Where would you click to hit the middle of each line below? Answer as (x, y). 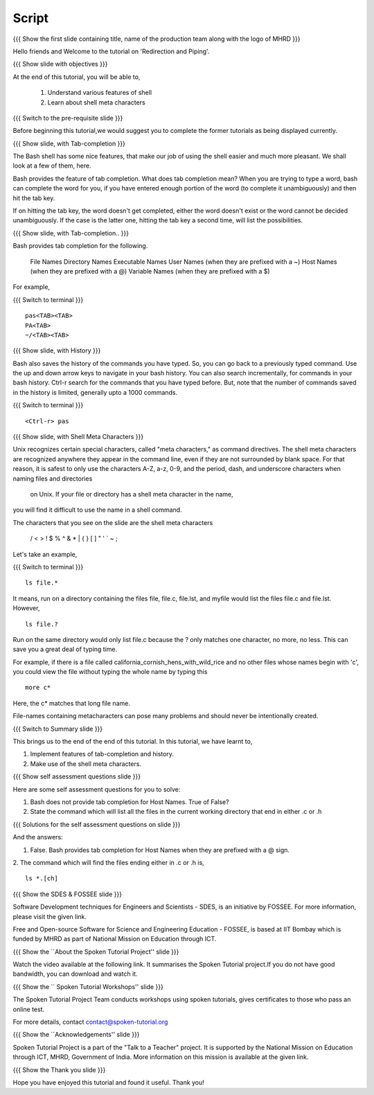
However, (26, 608)
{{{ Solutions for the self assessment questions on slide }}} (97, 824)
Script (30, 18)
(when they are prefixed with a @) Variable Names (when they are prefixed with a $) (150, 271)
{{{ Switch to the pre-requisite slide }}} (68, 118)
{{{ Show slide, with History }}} (57, 350)
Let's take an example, (45, 554)
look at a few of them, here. (52, 166)
